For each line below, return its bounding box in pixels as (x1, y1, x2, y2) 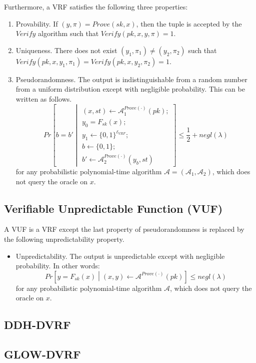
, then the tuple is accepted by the (136, 18, 242, 29)
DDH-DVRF (4, 317, 71, 332)
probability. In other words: (15, 260, 100, 271)
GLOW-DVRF (4, 346, 81, 362)
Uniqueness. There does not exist (15, 45, 117, 55)
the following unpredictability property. (4, 234, 124, 244)
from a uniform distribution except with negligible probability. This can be (15, 84, 245, 94)
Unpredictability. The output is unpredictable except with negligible (15, 250, 225, 261)
